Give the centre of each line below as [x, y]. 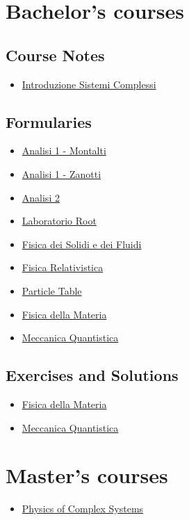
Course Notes [55, 55]
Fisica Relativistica [63, 267]
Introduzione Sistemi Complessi [89, 84]
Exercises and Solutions [92, 375]
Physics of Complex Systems [83, 509]
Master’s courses [87, 475]
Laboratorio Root [59, 221]
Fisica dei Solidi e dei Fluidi [82, 244]
